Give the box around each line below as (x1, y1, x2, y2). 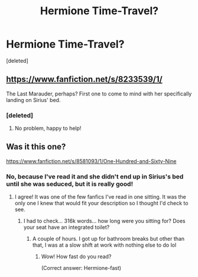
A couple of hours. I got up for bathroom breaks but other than (32, 235, 185, 243)
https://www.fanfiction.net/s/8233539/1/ (6, 74, 163, 84)
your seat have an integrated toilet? (23, 224, 110, 231)
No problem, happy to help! (14, 125, 82, 132)
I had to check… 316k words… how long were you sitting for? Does (23, 218, 186, 225)
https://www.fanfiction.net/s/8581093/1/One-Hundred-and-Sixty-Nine (6, 157, 177, 164)
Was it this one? (6, 142, 66, 152)
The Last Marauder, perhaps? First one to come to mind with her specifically (6, 90, 192, 97)
